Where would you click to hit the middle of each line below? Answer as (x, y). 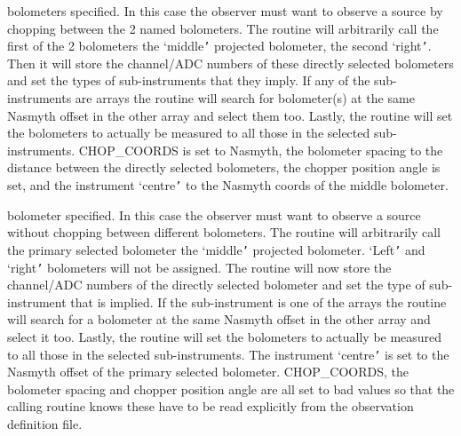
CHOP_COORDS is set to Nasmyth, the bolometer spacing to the (261, 150)
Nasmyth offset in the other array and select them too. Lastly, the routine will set (230, 115)
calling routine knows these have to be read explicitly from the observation (211, 406)
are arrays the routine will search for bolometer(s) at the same (245, 98)
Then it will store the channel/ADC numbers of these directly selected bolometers (230, 63)
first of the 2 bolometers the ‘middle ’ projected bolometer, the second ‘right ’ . (219, 46)
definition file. (45, 423)
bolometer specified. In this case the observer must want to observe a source (214, 214)
